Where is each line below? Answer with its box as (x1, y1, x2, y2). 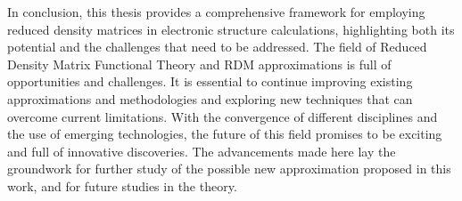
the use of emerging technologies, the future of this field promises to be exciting (7, 125, 442, 143)
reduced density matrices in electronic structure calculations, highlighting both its (7, 20, 455, 38)
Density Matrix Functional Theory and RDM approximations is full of (7, 54, 392, 73)
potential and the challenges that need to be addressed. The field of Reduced (7, 37, 427, 56)
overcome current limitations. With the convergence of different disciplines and (7, 107, 438, 125)
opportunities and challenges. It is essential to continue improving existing (7, 72, 413, 91)
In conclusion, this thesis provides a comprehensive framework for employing (7, 3, 425, 20)
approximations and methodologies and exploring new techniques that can (7, 89, 413, 108)
